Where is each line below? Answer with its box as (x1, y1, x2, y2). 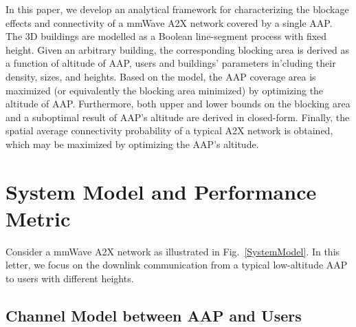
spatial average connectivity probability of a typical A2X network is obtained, (5, 123, 333, 138)
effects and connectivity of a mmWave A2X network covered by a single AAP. (5, 15, 333, 30)
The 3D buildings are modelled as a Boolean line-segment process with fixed (5, 29, 327, 43)
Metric (5, 204, 71, 232)
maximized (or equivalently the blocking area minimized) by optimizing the (5, 83, 324, 97)
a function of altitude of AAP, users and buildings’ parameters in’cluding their (5, 56, 336, 70)
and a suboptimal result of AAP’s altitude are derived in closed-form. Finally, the (5, 109, 350, 124)
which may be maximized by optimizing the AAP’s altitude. (5, 136, 259, 151)
